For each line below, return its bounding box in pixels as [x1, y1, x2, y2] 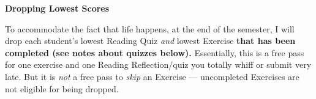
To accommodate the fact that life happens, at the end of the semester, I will [5, 22, 295, 35]
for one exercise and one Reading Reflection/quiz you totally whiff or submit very [5, 58, 312, 71]
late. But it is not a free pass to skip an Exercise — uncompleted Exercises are [5, 70, 299, 82]
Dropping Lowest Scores [5, 2, 110, 14]
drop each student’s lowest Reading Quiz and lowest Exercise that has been [5, 34, 296, 47]
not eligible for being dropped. [5, 82, 119, 95]
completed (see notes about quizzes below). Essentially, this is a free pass [5, 46, 304, 59]
